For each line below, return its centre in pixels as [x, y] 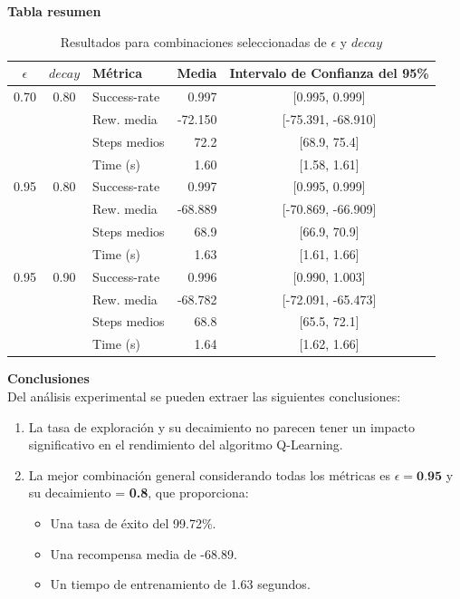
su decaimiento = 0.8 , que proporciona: [139, 493]
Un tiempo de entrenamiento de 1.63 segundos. [180, 584]
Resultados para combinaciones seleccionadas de [193, 41]
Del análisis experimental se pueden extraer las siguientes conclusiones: [204, 396]
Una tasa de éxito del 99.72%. [133, 522]
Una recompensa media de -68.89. [144, 553]
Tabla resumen [54, 11]
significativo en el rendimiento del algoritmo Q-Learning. [186, 444]
